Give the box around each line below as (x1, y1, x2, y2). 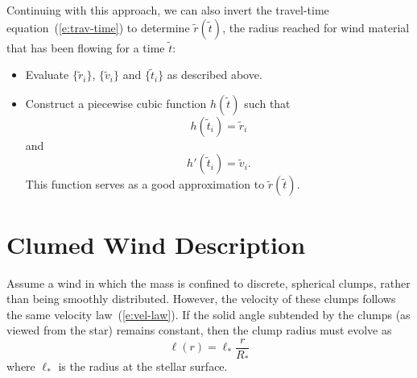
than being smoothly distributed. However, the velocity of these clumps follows (6, 290, 396, 307)
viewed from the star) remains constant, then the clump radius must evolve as (6, 322, 392, 339)
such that (244, 94, 291, 111)
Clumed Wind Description (6, 227, 306, 260)
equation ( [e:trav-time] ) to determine (6, 19, 190, 35)
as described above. (167, 66, 262, 83)
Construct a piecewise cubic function (25, 94, 207, 111)
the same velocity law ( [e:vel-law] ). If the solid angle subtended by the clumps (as (6, 305, 411, 322)
